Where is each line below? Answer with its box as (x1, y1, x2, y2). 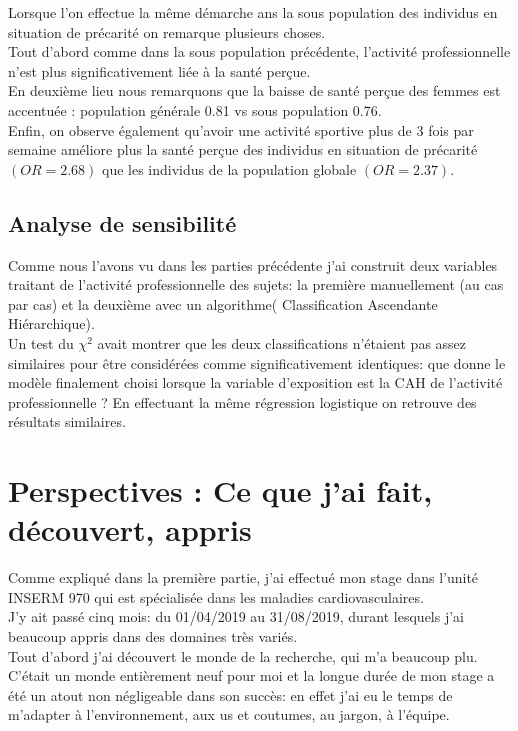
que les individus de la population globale (102, 158, 357, 179)
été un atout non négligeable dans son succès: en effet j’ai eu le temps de (8, 684, 453, 705)
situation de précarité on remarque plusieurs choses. (8, 21, 326, 42)
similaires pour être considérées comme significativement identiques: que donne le (8, 352, 506, 373)
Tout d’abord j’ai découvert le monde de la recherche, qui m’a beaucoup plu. (8, 645, 478, 666)
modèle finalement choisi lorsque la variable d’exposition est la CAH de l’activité (8, 372, 503, 393)
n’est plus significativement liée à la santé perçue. (8, 60, 311, 81)
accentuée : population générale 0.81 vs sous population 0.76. (8, 99, 382, 120)
